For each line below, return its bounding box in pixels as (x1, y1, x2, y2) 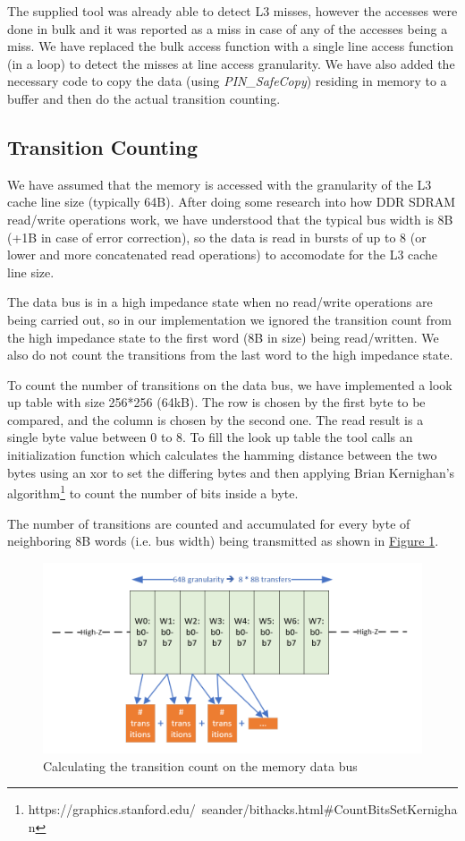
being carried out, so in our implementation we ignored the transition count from (7, 310, 452, 328)
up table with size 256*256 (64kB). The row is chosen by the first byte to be (7, 393, 426, 412)
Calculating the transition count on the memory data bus (43, 756, 358, 775)
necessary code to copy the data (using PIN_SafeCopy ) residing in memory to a (7, 72, 447, 90)
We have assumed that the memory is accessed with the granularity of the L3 (7, 174, 432, 193)
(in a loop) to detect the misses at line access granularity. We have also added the (7, 54, 455, 72)
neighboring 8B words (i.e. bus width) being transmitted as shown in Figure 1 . (7, 531, 439, 550)
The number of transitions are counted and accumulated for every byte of (7, 514, 410, 532)
